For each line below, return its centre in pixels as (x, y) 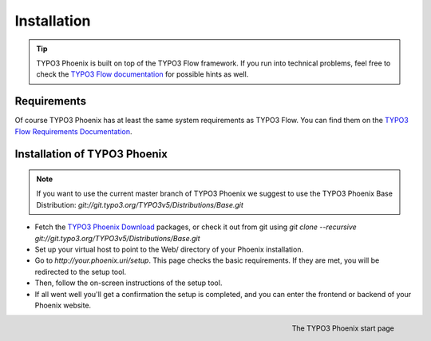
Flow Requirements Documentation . (73, 131)
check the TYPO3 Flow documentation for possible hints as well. (142, 74)
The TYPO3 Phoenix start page (343, 328)
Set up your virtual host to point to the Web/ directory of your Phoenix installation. (169, 249)
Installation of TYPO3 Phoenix (91, 155)
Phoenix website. (63, 305)
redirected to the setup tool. (81, 272)
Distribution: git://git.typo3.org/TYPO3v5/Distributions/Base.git (140, 204)
